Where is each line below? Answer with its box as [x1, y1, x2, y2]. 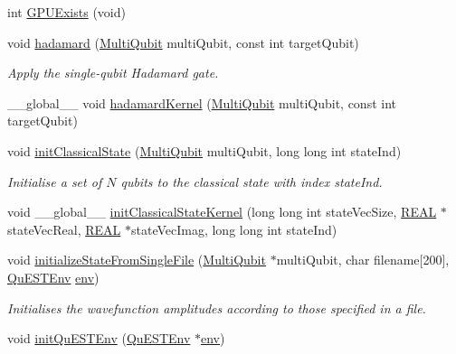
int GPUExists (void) [7, 3, 126, 21]
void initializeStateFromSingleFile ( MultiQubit [7, 250, 266, 269]
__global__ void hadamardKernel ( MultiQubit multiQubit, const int [7, 93, 396, 112]
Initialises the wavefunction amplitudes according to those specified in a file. [7, 298, 426, 317]
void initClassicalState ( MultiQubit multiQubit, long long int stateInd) [7, 141, 402, 160]
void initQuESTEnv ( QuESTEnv [7, 329, 191, 348]
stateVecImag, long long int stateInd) [130, 219, 337, 238]
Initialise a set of [7, 172, 102, 191]
